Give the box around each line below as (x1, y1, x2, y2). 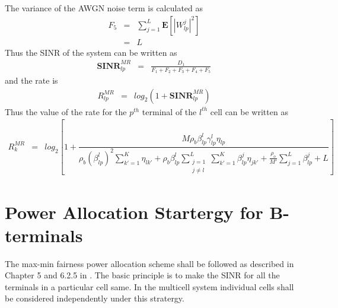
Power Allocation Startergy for (5, 199, 263, 224)
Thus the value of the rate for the (5, 105, 127, 118)
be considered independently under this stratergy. (5, 292, 184, 304)
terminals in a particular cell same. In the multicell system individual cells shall (5, 280, 294, 293)
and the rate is (5, 74, 58, 87)
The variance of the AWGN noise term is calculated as (5, 2, 203, 14)
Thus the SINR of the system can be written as (5, 46, 177, 58)
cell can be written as (210, 105, 288, 118)
